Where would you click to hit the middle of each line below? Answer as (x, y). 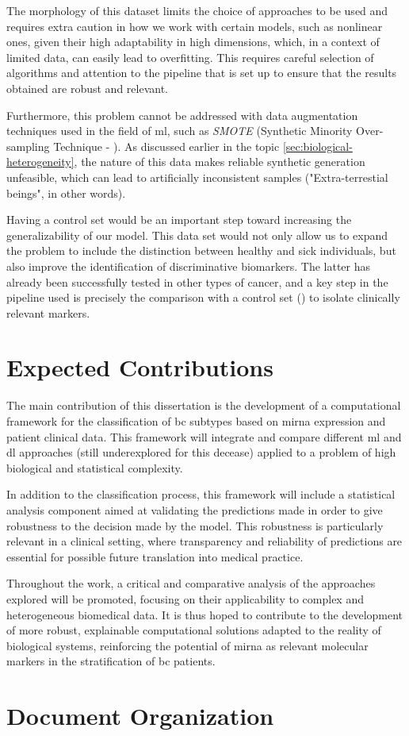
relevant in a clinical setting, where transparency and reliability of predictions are (204, 541)
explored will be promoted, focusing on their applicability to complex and (185, 598)
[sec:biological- (317, 146)
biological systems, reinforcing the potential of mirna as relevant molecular (187, 645)
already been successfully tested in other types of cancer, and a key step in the (197, 281)
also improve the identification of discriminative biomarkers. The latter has (189, 266)
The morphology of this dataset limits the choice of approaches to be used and (197, 10)
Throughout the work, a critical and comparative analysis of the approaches (191, 583)
